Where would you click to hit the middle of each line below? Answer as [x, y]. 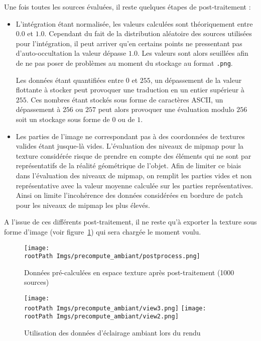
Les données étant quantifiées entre [70, 80]
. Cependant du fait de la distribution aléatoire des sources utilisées [148, 33]
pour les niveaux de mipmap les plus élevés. [83, 205]
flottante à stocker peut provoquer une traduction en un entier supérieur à [130, 90]
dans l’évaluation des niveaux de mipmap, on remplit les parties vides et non [134, 175]
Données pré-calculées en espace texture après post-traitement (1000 [129, 272]
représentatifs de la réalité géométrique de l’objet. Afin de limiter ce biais [128, 165]
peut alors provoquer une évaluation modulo [166, 109]
